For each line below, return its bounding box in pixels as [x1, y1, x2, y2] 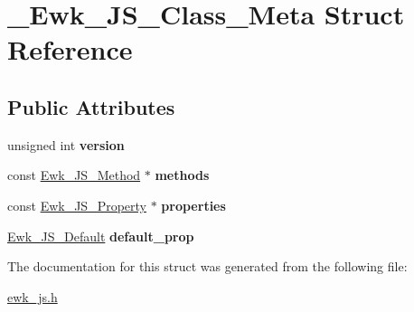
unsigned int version [7, 135, 125, 154]
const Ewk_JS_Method [7, 165, 141, 184]
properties [161, 195, 226, 214]
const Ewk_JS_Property [7, 195, 146, 214]
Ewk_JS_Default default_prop [7, 226, 194, 245]
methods [155, 165, 210, 184]
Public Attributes [7, 92, 175, 120]
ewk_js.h [7, 287, 58, 306]
